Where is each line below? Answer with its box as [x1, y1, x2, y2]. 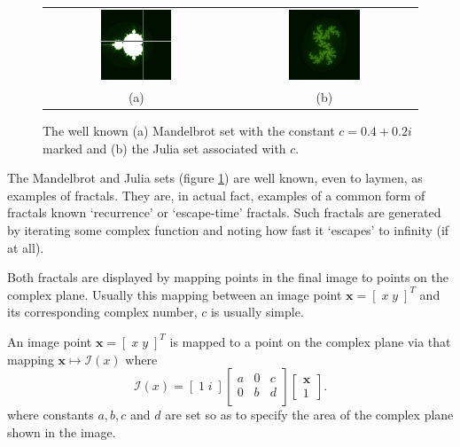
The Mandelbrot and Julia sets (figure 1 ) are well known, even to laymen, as [7, 169, 423, 187]
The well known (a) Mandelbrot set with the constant [43, 121, 335, 139]
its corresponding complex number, [7, 302, 198, 321]
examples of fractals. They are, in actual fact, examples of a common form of [7, 185, 425, 204]
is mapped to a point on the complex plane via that [169, 332, 451, 350]
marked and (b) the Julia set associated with [43, 138, 286, 157]
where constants [7, 405, 94, 424]
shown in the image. [7, 422, 116, 441]
